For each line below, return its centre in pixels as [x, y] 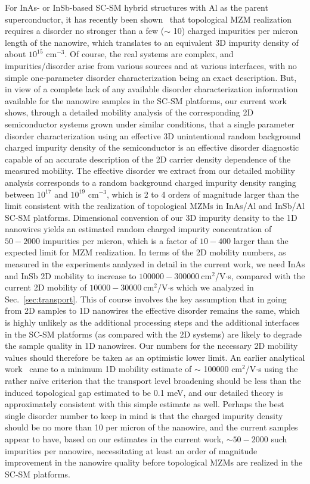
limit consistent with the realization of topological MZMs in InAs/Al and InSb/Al [155, 206]
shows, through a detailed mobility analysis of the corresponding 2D [129, 112]
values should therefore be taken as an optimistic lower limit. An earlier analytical [155, 357]
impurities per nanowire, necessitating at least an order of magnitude [131, 450]
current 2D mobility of [46, 287]
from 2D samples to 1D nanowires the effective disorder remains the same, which [152, 310]
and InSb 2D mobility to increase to [71, 275]
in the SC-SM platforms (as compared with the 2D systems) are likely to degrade [154, 334]
